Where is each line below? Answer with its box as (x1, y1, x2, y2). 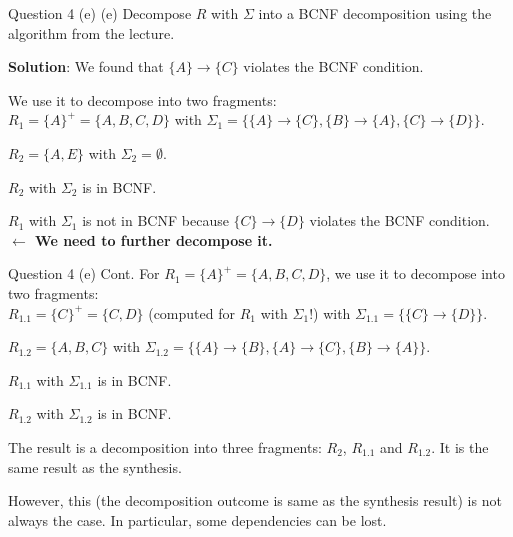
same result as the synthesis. (8, 456, 182, 477)
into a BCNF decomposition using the (258, 3, 492, 23)
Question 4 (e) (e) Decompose (8, 3, 192, 23)
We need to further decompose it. (35, 229, 273, 250)
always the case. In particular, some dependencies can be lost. (8, 509, 387, 530)
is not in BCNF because (82, 210, 229, 231)
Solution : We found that (8, 56, 164, 77)
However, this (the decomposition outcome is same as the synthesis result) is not (8, 490, 502, 511)
